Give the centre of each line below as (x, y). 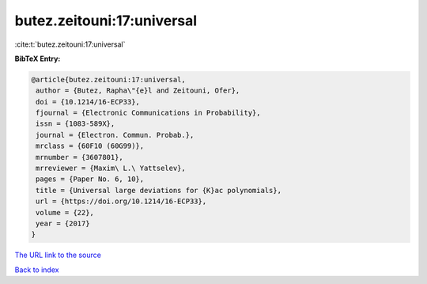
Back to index (37, 270)
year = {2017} (63, 223)
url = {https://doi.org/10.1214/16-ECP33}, (121, 201)
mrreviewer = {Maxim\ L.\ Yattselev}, (111, 169)
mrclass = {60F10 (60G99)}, (90, 146)
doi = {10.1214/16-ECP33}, (88, 102)
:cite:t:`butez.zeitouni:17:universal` (70, 44)
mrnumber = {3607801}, (80, 157)
